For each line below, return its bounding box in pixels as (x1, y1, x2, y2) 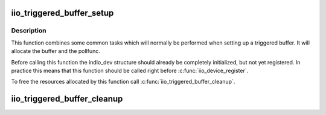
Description (11, 26, 46, 35)
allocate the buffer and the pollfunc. (11, 48, 101, 55)
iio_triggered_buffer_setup (11, 8, 114, 18)
